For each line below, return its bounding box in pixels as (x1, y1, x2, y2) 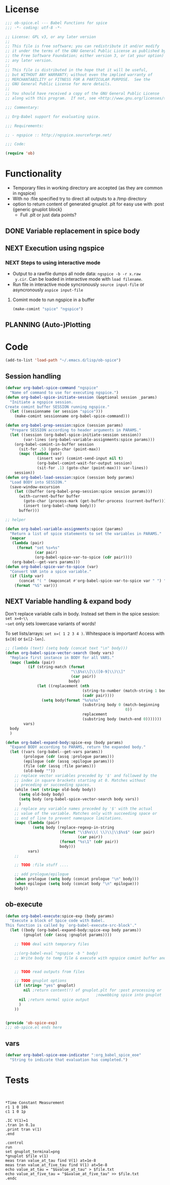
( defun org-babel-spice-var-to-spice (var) (5, 564, 99, 569)
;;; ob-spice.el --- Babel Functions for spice (5, 20, 108, 25)
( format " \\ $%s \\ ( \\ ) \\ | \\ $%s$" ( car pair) (59, 830, 155, 835)
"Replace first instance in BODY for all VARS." (10, 655, 114, 660)
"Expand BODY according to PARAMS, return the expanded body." (10, 745, 146, 750)
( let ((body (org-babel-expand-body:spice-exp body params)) (10, 928, 142, 933)
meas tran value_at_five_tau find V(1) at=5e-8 (5, 1162, 108, 1168)
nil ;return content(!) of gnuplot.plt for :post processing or (23, 988, 162, 993)
